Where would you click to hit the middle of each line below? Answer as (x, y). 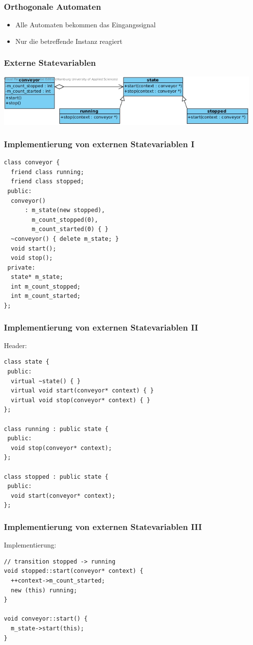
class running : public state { (56, 429)
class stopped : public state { (56, 477)
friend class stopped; (47, 182)
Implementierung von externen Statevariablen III (103, 526)
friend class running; (47, 172)
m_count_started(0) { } (70, 229)
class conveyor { (32, 163)
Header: (16, 345)
